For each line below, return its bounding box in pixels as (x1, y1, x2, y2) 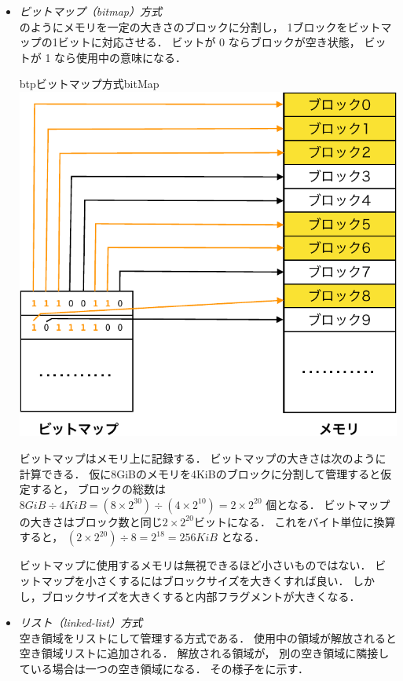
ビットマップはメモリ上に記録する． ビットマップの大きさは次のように (19, 450, 387, 466)
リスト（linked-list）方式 (19, 614, 143, 631)
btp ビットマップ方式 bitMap (19, 75, 159, 92)
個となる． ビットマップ (266, 496, 390, 512)
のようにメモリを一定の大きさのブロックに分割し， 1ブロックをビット (19, 18, 381, 35)
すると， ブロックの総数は (30, 481, 166, 497)
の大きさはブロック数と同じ (19, 513, 163, 529)
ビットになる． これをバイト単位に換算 (193, 513, 396, 529)
